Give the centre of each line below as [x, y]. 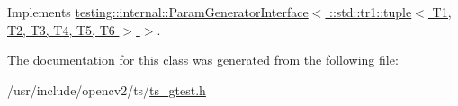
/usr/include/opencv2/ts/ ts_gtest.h [107, 89]
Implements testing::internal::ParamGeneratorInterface [158, 12]
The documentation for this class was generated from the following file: [203, 60]
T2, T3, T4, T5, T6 [61, 29]
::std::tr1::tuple [371, 12]
